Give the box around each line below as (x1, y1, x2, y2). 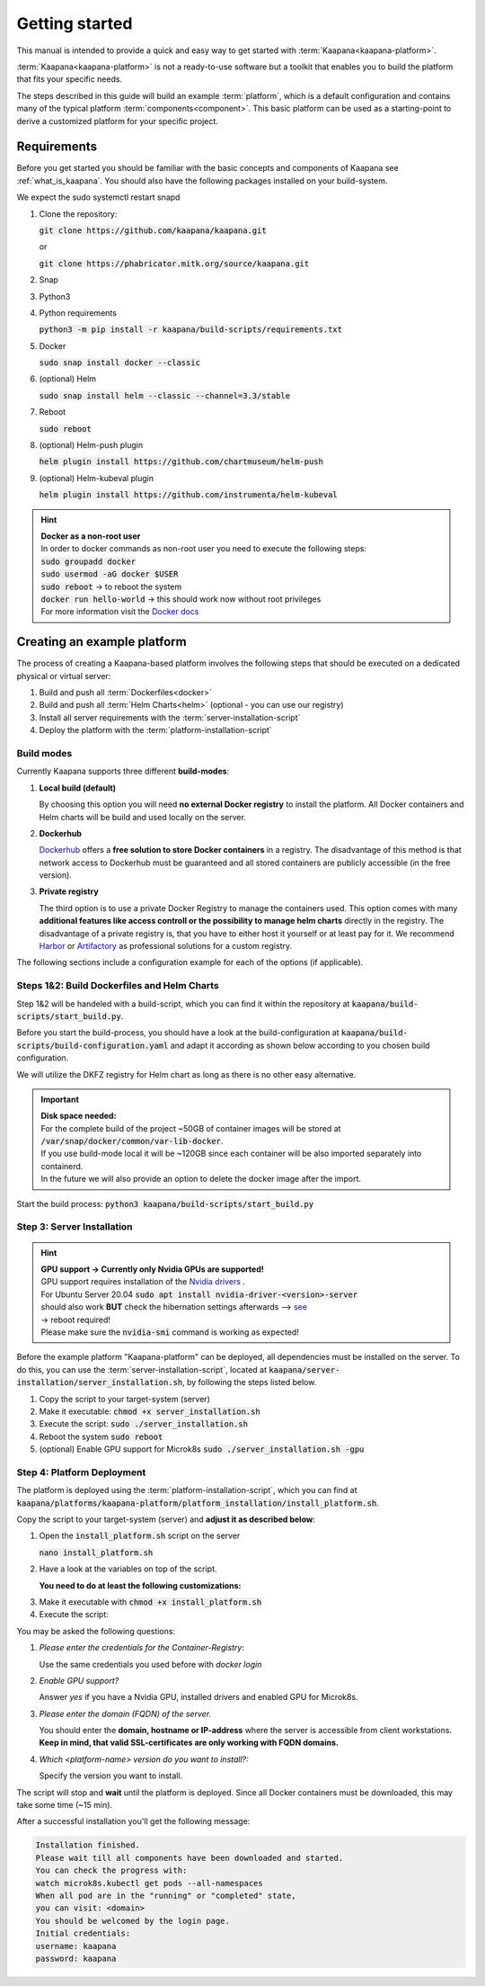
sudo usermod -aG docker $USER (40, 569, 179, 579)
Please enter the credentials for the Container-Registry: (39, 1642, 245, 1653)
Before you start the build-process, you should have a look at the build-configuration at (16, 1027, 340, 1038)
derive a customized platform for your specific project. (16, 115, 219, 126)
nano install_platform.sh (39, 1547, 154, 1558)
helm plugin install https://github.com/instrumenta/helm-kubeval (39, 490, 339, 500)
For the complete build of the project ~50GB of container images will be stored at (40, 1123, 341, 1133)
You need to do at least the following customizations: (39, 1579, 242, 1591)
